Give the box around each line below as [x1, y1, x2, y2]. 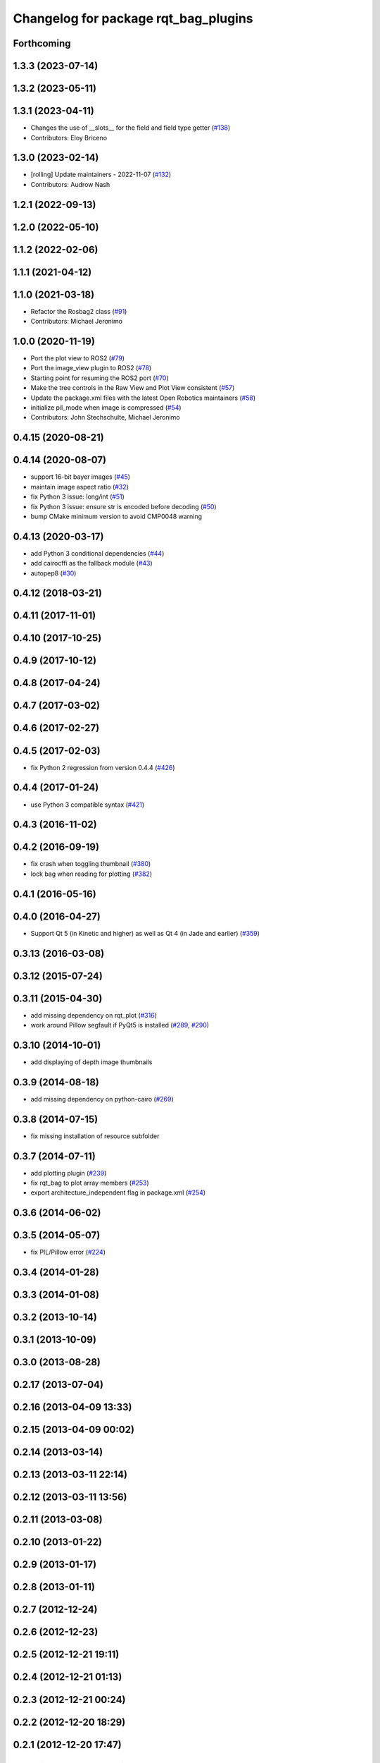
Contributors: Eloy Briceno [30, 133, 108, 142]
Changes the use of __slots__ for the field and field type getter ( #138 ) [30, 123, 231, 132]
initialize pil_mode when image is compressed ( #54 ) [30, 403, 182, 412]
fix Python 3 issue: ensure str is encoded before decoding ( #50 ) [30, 502, 217, 511]
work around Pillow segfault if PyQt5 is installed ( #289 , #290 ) [30, 1021, 210, 1030]
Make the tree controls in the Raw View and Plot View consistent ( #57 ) [30, 384, 235, 392]
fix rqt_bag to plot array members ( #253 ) [30, 1178, 149, 1188]
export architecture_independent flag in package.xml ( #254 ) [30, 1188, 206, 1197]
